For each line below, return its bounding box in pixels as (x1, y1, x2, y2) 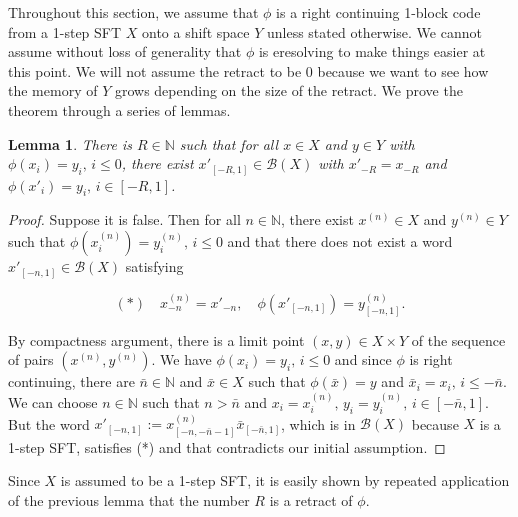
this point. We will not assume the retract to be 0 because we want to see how (8, 60, 489, 81)
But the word (8, 413, 90, 434)
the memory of (8, 80, 98, 101)
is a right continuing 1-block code (276, 2, 481, 22)
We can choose (8, 391, 98, 412)
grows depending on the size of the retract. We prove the (114, 80, 463, 101)
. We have (151, 349, 212, 370)
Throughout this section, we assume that (8, 2, 259, 22)
